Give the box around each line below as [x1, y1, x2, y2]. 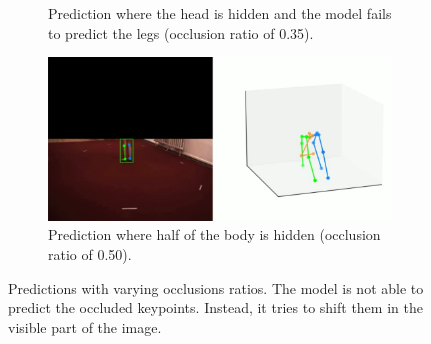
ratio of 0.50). [48, 243, 132, 264]
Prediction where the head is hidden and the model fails [48, 3, 392, 23]
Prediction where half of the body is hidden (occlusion [48, 224, 381, 245]
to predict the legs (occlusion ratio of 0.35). [48, 22, 314, 43]
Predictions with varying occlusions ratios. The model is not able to [8, 277, 424, 298]
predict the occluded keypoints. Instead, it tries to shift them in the [8, 297, 423, 318]
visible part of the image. [8, 316, 162, 337]
